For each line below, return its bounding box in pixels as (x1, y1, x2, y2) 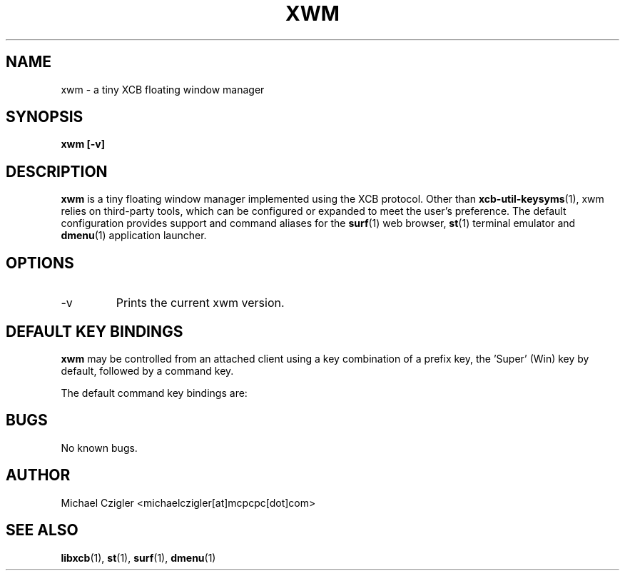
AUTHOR (6, 466, 71, 485)
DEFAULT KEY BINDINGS (6, 322, 183, 340)
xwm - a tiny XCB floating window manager (61, 83, 265, 96)
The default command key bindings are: (61, 386, 248, 399)
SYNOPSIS (6, 108, 83, 126)
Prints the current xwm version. (116, 295, 285, 310)
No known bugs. (61, 441, 138, 454)
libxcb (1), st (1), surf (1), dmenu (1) (61, 551, 216, 564)
